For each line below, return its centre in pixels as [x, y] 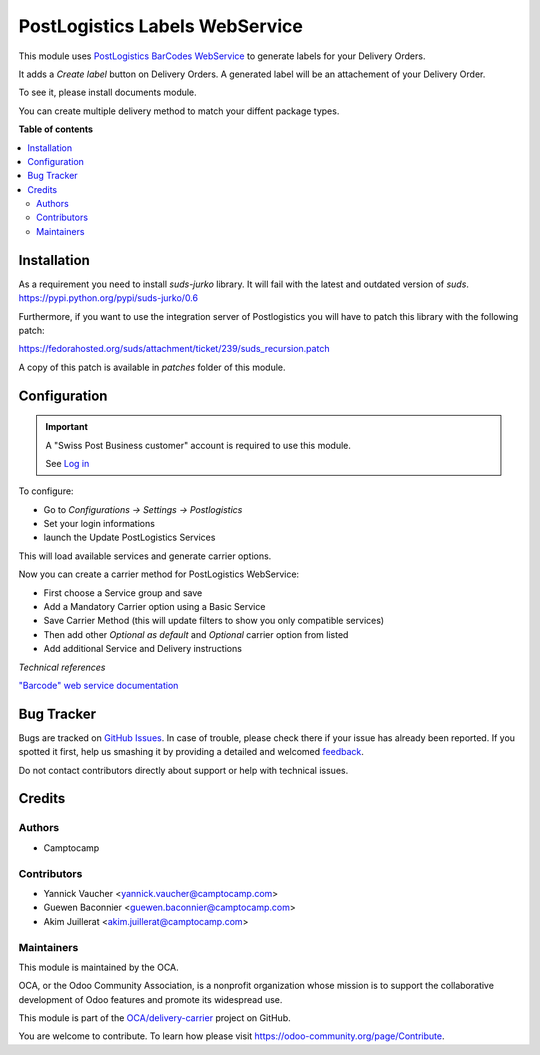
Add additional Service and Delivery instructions [142, 649]
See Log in [67, 463]
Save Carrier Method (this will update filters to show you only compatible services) [214, 621]
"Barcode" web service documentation [98, 685]
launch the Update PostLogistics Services [129, 537]
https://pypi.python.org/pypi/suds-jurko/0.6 [108, 298]
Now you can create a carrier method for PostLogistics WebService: [159, 574]
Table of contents [56, 129]
